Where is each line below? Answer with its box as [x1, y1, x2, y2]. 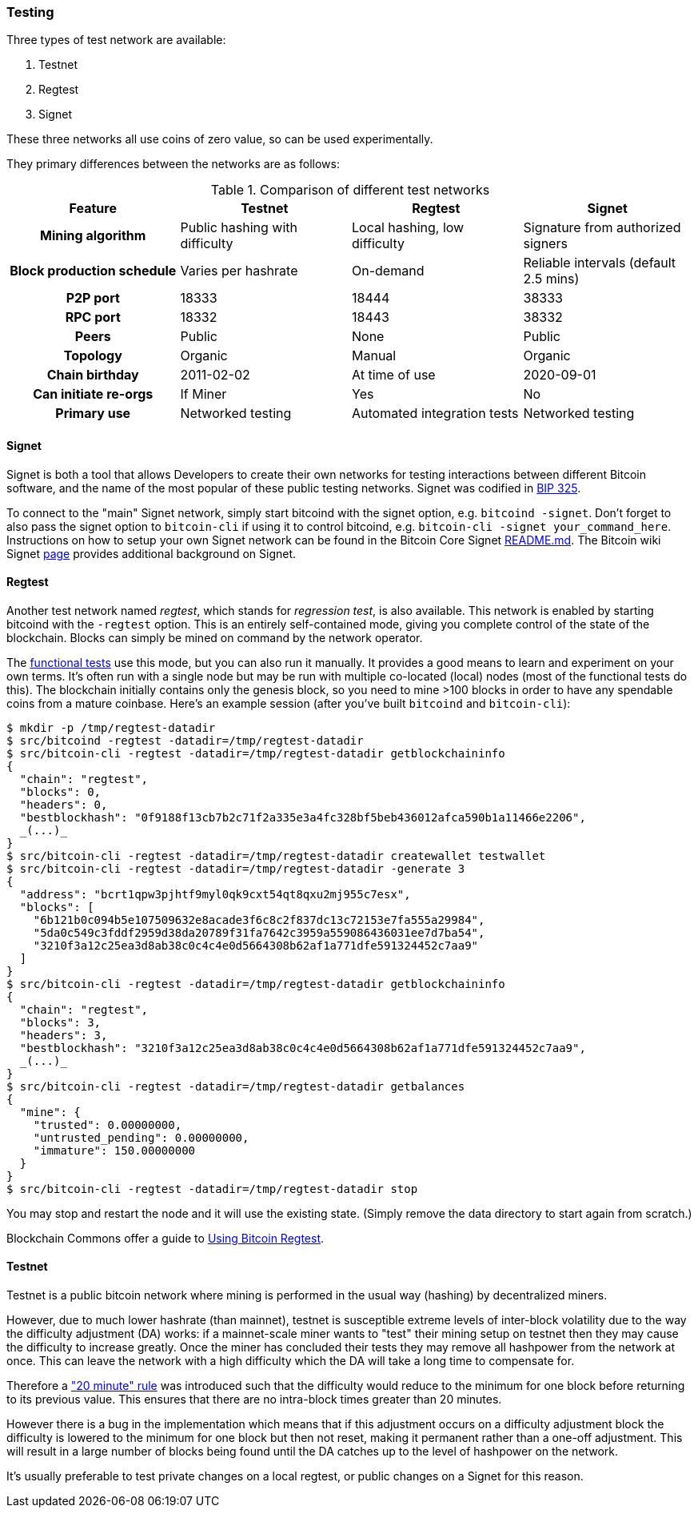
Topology [63, 347, 122, 364]
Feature [69, 200, 117, 217]
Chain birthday [46, 367, 139, 384]
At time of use [352, 367, 436, 384]
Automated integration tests [352, 405, 519, 422]
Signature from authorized [523, 219, 681, 236]
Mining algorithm [40, 227, 146, 244]
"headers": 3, [19, 1028, 108, 1042]
